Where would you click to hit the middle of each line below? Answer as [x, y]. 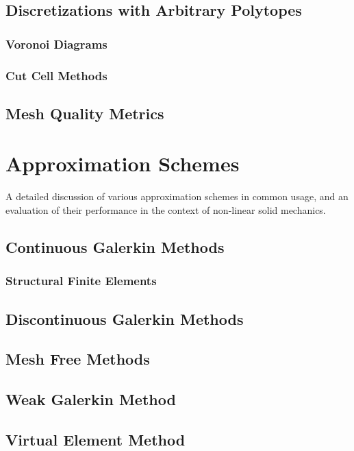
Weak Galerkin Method [91, 399]
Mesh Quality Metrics [85, 113]
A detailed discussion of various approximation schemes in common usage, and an [177, 196]
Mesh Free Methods [78, 359]
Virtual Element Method [96, 439]
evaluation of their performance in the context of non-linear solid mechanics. [166, 209]
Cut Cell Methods [56, 75]
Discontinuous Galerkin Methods [125, 318]
